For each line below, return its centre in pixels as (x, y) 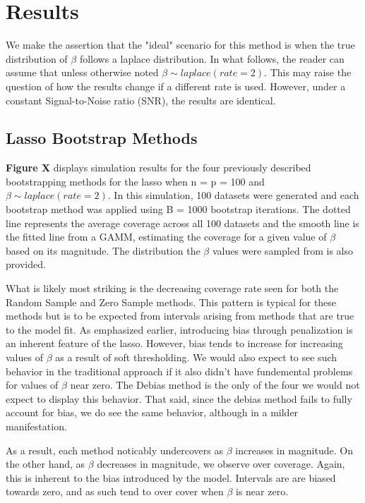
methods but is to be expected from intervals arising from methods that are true (180, 316)
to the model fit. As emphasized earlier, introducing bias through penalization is (179, 329)
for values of (32, 385)
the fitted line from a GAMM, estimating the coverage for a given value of (166, 237)
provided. (26, 264)
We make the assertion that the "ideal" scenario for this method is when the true (180, 45)
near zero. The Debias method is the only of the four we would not (215, 385)
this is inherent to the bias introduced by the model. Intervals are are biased (171, 477)
